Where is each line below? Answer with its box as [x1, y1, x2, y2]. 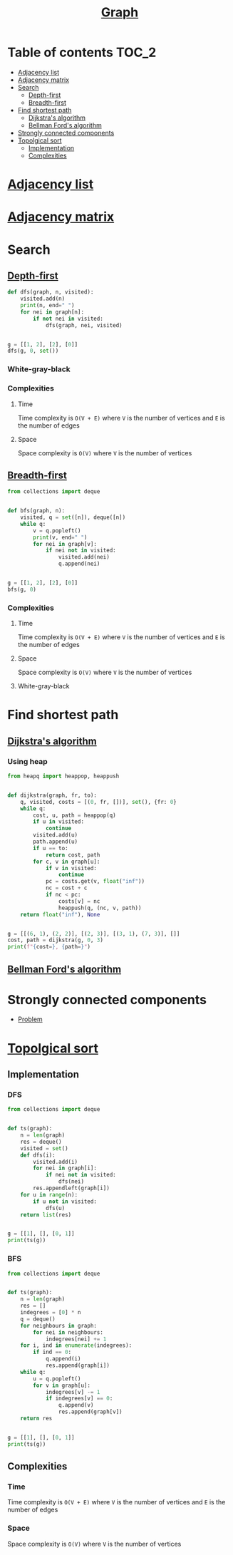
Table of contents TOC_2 [7, 44, 157, 61]
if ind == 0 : [33, 1348, 72, 1356]
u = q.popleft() [33, 1375, 81, 1383]
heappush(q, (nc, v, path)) [58, 904, 142, 911]
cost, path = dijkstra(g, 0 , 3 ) [7, 936, 103, 944]
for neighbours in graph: [20, 1322, 98, 1329]
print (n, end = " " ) [20, 302, 75, 309]
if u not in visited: [33, 1198, 98, 1205]
